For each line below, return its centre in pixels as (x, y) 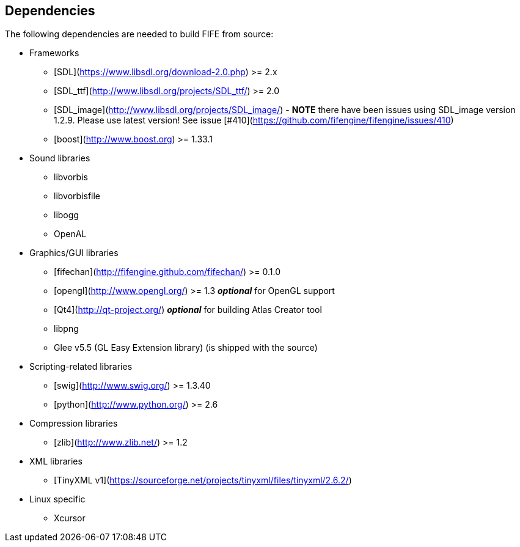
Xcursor (70, 518)
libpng (66, 329)
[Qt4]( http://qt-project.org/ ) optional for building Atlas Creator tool (188, 310)
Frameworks (54, 53)
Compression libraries (74, 424)
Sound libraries (60, 158)
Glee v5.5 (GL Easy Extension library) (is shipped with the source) (186, 348)
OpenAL (70, 234)
